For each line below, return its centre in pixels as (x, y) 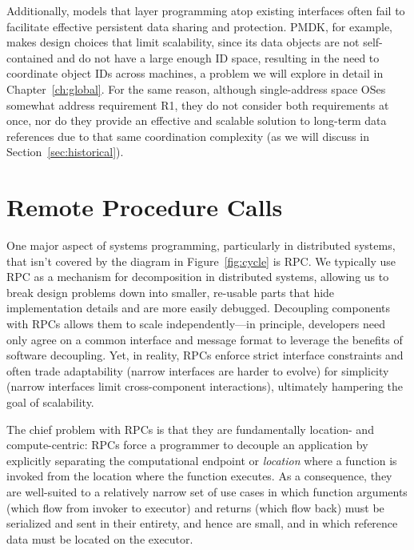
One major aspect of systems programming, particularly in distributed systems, (201, 245)
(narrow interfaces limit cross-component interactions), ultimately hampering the (205, 386)
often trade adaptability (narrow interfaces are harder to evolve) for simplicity (198, 370)
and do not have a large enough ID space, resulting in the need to (218, 57)
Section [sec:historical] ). (65, 152)
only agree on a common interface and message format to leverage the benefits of (205, 339)
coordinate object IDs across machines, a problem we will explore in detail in (195, 73)
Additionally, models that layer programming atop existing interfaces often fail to (206, 10)
